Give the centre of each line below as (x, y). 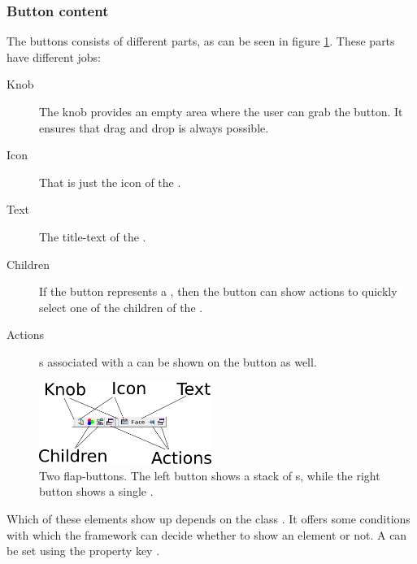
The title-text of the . (93, 236)
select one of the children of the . (121, 307)
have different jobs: (54, 56)
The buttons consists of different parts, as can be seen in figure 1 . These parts (201, 41)
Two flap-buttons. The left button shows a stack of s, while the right (210, 475)
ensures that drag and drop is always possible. (154, 127)
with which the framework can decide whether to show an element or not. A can (207, 534)
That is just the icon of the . (110, 182)
